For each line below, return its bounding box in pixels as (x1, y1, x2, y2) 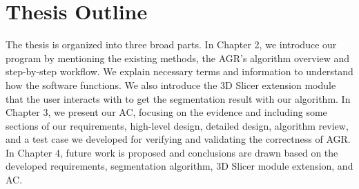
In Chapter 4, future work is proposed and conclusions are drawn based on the (6, 145, 338, 159)
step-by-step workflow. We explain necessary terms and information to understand (6, 64, 353, 79)
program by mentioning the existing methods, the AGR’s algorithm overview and (6, 50, 350, 65)
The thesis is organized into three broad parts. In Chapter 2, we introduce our (6, 37, 337, 52)
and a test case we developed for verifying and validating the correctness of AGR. (6, 132, 351, 146)
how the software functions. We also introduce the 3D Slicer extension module (6, 77, 336, 92)
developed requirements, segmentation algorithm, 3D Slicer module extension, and (6, 159, 353, 173)
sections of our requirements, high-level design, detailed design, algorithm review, (6, 118, 349, 132)
